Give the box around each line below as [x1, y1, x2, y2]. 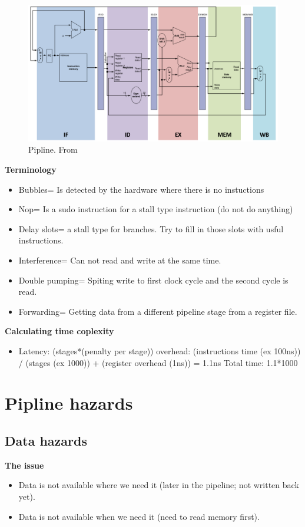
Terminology [5, 163, 57, 176]
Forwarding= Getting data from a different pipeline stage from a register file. [18, 305, 297, 317]
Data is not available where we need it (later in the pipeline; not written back [18, 479, 299, 491]
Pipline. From [28, 143, 78, 156]
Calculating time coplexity [5, 325, 114, 337]
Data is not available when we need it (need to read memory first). [18, 510, 260, 522]
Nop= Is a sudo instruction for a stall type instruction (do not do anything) [18, 203, 293, 215]
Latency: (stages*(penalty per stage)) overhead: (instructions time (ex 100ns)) [18, 345, 301, 357]
